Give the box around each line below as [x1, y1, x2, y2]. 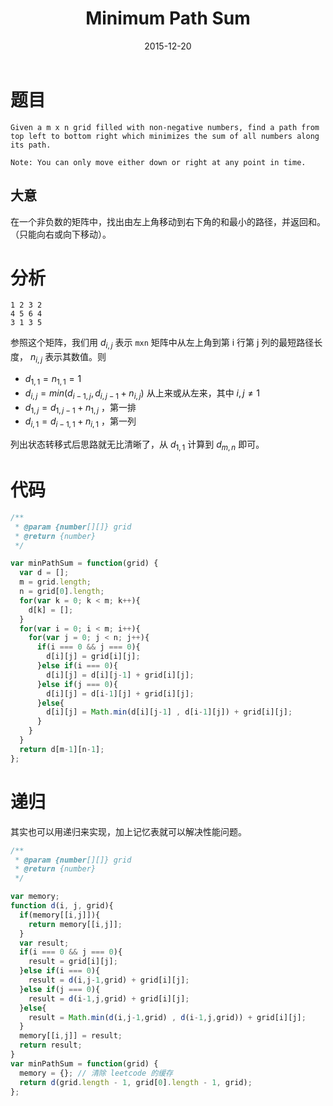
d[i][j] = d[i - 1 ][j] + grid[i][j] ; [46, 688, 195, 699]
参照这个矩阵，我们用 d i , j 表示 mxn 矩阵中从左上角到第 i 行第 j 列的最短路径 [10, 337, 315, 351]
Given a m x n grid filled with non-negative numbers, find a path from [10, 122, 320, 132]
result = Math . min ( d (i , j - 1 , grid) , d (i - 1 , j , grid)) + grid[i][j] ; [28, 1012, 307, 1022]
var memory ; [10, 892, 60, 902]
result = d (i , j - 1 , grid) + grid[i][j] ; [28, 975, 190, 986]
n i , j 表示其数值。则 [29, 351, 107, 366]
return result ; [19, 1040, 83, 1051]
